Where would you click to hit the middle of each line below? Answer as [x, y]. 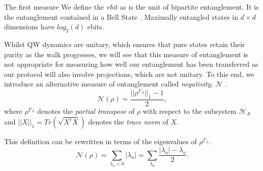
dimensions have [30, 27]
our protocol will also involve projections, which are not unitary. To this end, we [129, 74]
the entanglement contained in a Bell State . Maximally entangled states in [121, 16]
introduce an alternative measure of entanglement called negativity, [109, 84]
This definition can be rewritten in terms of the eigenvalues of [100, 141]
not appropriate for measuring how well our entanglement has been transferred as [131, 64]
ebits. [96, 27]
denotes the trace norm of [128, 122]
